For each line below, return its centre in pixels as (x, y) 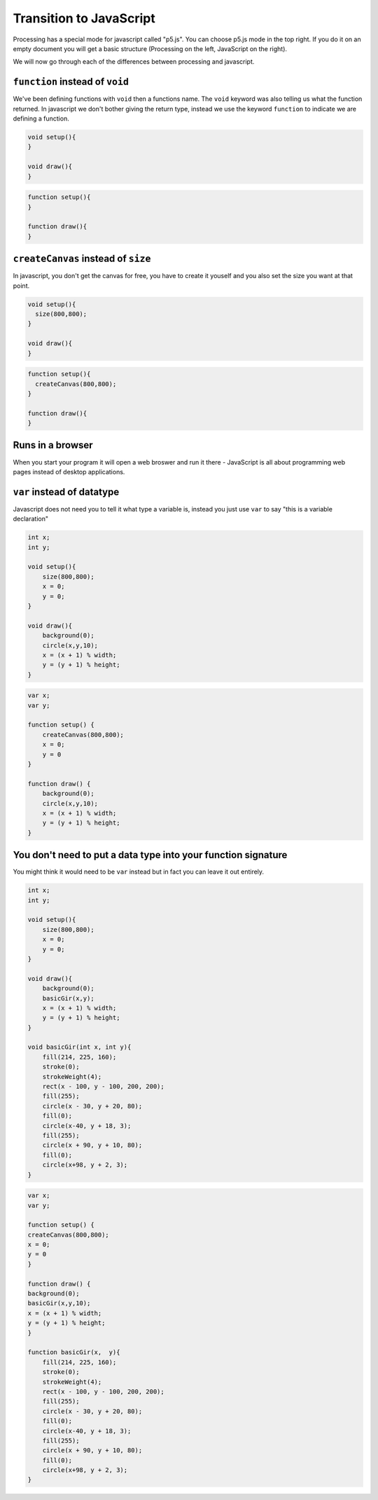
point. (21, 285)
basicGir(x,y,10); (59, 1303)
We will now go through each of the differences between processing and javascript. (134, 62)
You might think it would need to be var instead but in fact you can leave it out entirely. (139, 872)
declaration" (31, 519)
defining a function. (41, 118)
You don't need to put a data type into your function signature (150, 855)
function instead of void (71, 82)
